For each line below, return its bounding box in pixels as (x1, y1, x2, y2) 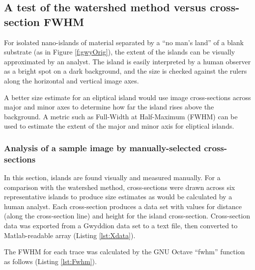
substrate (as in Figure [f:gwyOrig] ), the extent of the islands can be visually (4, 47, 235, 57)
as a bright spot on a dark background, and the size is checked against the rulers (4, 66, 247, 76)
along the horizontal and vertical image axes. (4, 75, 139, 85)
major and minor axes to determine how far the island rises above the (4, 102, 214, 112)
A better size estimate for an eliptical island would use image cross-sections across (4, 92, 251, 102)
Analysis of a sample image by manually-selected (4, 141, 201, 154)
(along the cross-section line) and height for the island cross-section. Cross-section (4, 211, 250, 221)
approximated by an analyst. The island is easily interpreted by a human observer (4, 56, 251, 66)
